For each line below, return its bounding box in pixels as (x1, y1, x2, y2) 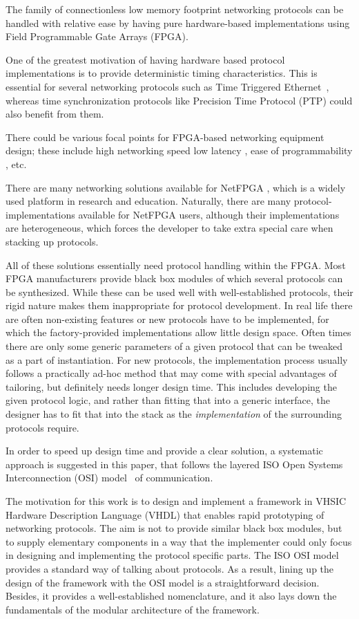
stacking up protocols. (6, 234, 99, 248)
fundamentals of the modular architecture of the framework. (6, 602, 260, 616)
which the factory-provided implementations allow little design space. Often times (6, 325, 351, 340)
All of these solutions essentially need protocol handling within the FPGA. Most (6, 257, 346, 272)
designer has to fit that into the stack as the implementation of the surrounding (6, 407, 342, 421)
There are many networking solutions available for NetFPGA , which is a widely (6, 180, 346, 194)
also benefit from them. (6, 107, 104, 121)
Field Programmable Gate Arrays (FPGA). (6, 29, 188, 44)
